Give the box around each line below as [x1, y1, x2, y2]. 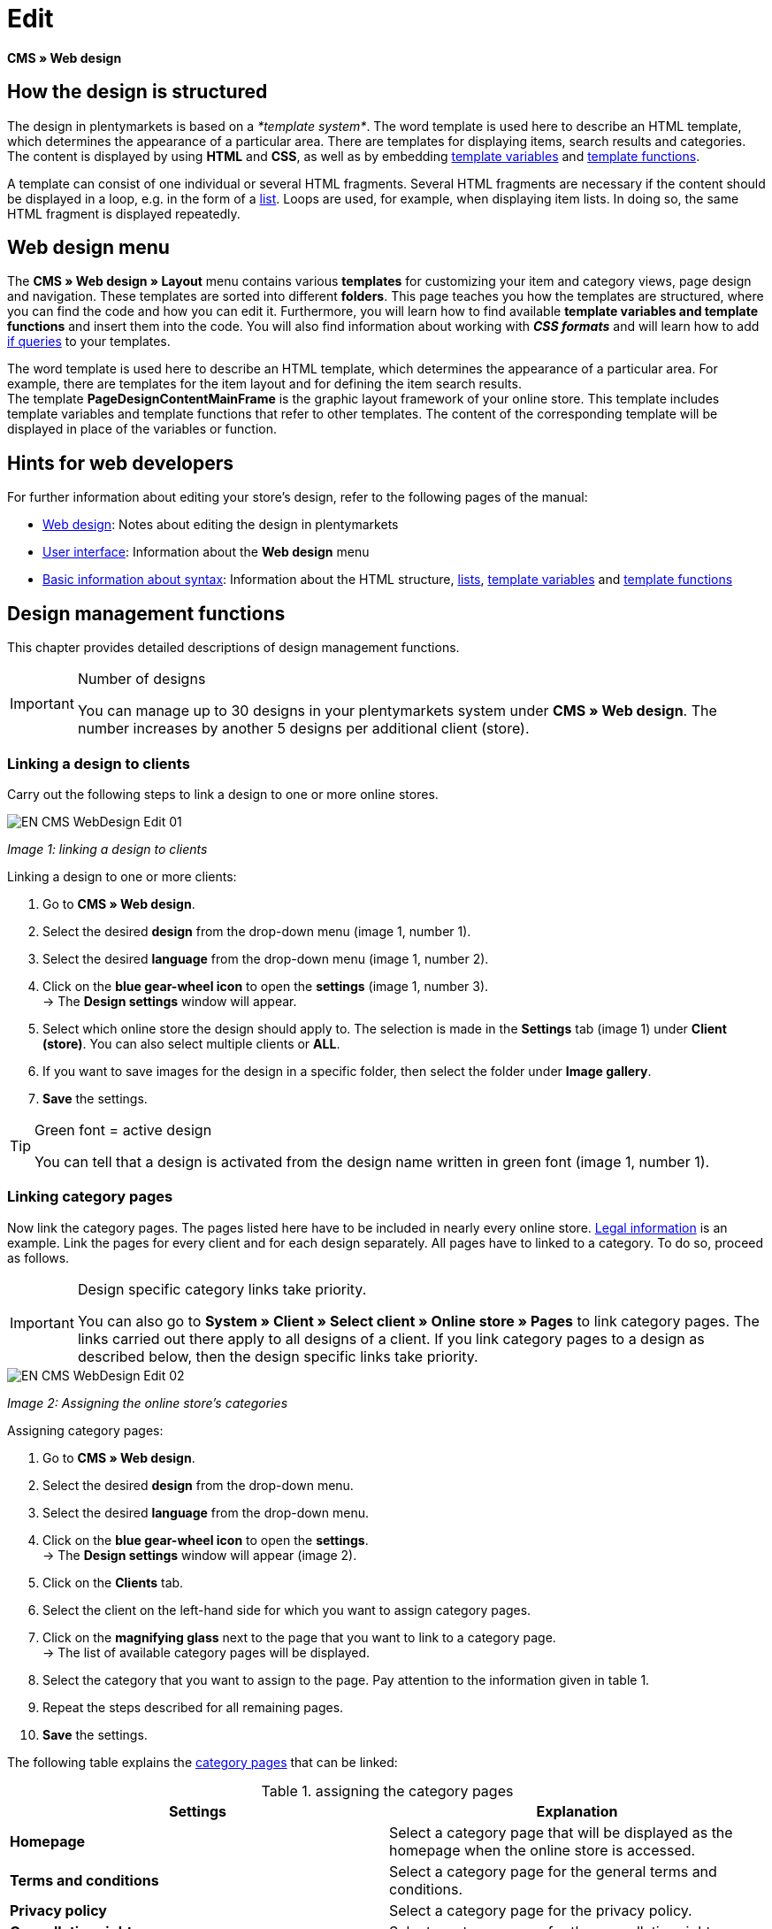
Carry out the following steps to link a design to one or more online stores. [7, 786, 439, 802]
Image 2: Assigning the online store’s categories [7, 1395, 288, 1410]
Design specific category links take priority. [77, 1280, 367, 1298]
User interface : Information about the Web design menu [42, 544, 370, 560]
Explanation [536, 1802, 618, 1820]
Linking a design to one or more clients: [7, 868, 237, 884]
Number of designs [77, 670, 206, 688]
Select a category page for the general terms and [389, 1862, 717, 1880]
